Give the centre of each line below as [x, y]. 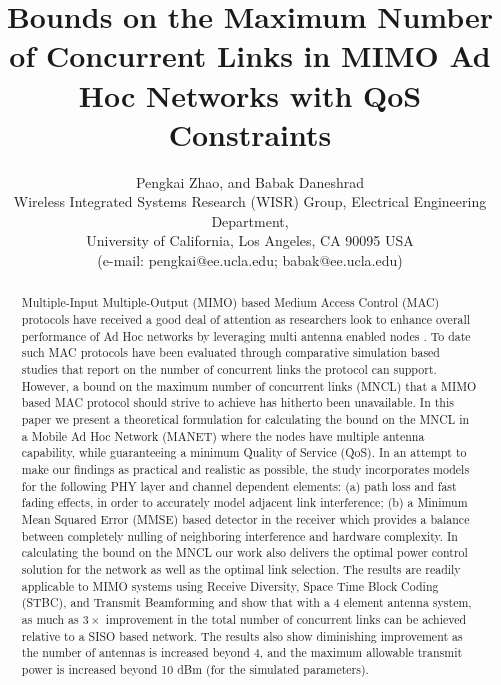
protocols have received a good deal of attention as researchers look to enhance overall [246, 319]
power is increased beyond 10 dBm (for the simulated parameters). [195, 668]
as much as [50, 618]
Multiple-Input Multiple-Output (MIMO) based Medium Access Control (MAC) [230, 302]
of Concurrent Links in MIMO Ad [250, 55]
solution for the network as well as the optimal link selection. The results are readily [241, 568]
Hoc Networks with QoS [250, 94]
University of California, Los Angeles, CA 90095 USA [250, 240]
